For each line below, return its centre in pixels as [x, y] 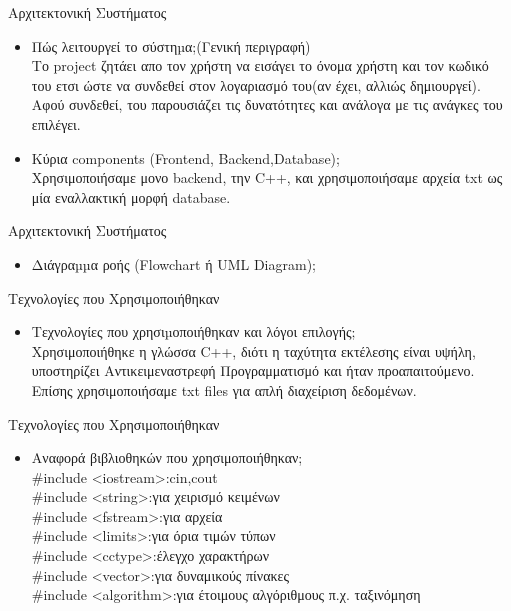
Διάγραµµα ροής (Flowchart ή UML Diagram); [173, 263]
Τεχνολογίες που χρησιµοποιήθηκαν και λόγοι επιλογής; [193, 331]
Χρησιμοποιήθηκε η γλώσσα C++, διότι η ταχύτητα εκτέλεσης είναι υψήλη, [253, 350]
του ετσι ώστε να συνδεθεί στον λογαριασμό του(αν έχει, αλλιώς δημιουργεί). [256, 84]
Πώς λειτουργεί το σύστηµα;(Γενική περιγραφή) [171, 45]
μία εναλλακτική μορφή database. [131, 196]
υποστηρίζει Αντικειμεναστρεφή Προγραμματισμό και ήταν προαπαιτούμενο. [253, 370]
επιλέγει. [56, 123]
